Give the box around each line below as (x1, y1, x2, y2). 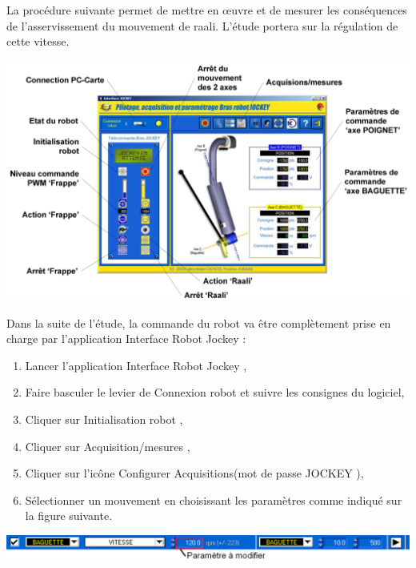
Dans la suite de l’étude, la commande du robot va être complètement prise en (6, 314, 391, 331)
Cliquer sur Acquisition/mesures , (25, 437, 190, 454)
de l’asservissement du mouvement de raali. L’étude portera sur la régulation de (6, 17, 398, 34)
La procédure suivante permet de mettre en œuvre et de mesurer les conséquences (6, 2, 407, 18)
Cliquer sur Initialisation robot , (25, 411, 183, 427)
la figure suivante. (25, 507, 113, 524)
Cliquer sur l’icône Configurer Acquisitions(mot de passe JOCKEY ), (25, 465, 364, 481)
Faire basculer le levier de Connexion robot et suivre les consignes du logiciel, (25, 384, 405, 401)
